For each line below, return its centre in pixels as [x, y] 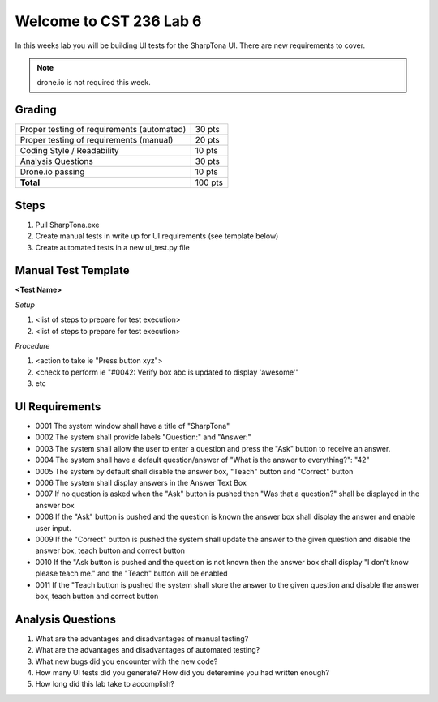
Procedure [32, 346]
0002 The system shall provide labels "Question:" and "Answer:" [143, 437]
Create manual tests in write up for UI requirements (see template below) [157, 236]
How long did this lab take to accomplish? [105, 684]
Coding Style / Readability [69, 151]
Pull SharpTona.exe [67, 225]
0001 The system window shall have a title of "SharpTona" [133, 426]
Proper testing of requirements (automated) [103, 130]
